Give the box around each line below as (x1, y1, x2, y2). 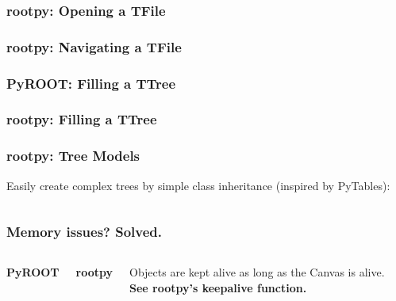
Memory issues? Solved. (6, 222, 163, 242)
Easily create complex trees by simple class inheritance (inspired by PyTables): (6, 177, 390, 193)
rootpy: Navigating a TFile (6, 36, 182, 56)
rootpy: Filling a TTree (6, 109, 157, 129)
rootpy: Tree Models (6, 146, 140, 166)
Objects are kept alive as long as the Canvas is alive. (129, 264, 385, 280)
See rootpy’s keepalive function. (129, 280, 307, 295)
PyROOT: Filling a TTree (6, 73, 176, 93)
